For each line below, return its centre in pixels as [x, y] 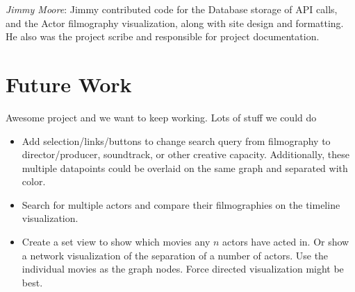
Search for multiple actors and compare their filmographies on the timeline [181, 204]
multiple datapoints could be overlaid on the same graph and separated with [185, 168]
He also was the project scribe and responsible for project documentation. [163, 36]
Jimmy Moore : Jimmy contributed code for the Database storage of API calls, [172, 9]
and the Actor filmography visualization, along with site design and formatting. [175, 23]
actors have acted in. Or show [286, 242]
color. [34, 181]
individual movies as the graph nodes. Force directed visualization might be [183, 269]
